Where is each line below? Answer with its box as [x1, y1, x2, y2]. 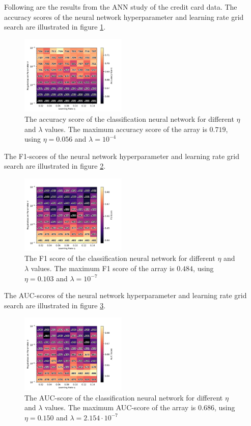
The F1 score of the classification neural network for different [24, 253, 215, 263]
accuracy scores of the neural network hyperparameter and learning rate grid [4, 11, 244, 22]
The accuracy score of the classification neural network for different [24, 114, 234, 124]
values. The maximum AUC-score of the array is [45, 402, 196, 413]
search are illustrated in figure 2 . [4, 161, 106, 171]
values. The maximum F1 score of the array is [31, 262, 175, 273]
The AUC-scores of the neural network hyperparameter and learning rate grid [4, 290, 247, 301]
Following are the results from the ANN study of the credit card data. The [4, 2, 237, 12]
